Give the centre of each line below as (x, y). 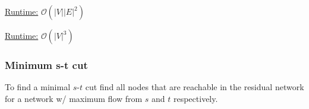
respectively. (196, 98)
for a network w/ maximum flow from (74, 98)
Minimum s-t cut (46, 65)
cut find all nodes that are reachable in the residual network (195, 87)
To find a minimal (38, 87)
